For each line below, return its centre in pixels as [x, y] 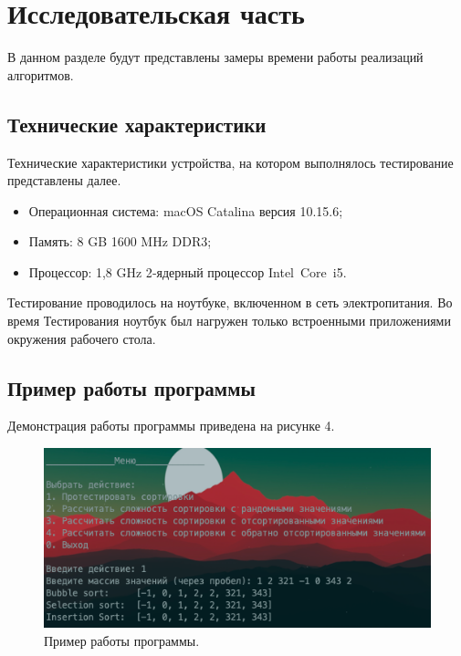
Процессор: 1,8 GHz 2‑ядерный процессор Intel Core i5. [188, 271]
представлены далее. [64, 180]
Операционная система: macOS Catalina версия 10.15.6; [186, 210]
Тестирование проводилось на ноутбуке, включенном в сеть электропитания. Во [230, 302]
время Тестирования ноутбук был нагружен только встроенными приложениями [229, 321]
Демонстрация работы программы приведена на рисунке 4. [171, 426]
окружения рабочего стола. [82, 338]
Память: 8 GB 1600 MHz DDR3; [120, 241]
